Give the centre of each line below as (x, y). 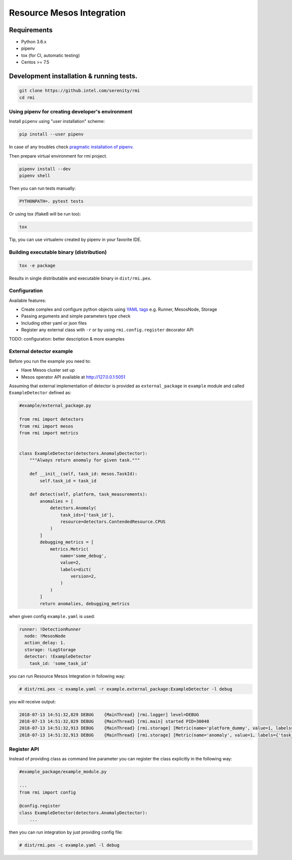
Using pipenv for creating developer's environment (71, 111)
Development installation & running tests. (73, 76)
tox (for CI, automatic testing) (51, 55)
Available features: (27, 300)
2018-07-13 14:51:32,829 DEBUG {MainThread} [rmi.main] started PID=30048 (114, 721)
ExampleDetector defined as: (40, 393)
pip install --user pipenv (51, 134)
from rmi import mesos (46, 426)
